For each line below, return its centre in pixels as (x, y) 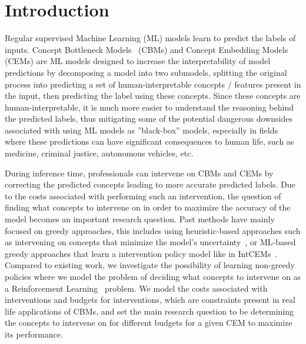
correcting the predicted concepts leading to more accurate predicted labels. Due (150, 184)
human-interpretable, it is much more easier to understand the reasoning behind (149, 107)
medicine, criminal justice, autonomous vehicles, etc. (99, 153)
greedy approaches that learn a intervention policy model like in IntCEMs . (141, 253)
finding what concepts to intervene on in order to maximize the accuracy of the (148, 207)
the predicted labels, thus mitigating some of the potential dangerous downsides (149, 118)
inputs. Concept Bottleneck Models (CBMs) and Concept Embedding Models (147, 49)
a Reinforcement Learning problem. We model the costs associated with (136, 288)
